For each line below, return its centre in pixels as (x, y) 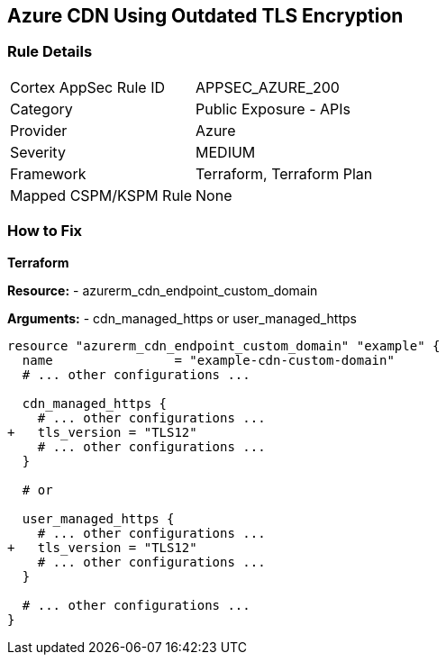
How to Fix (45, 231)
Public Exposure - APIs (273, 109)
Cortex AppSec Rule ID (88, 87)
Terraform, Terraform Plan (284, 173)
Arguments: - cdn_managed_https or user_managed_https (182, 318)
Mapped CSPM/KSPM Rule (101, 195)
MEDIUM (226, 152)
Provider (39, 130)
